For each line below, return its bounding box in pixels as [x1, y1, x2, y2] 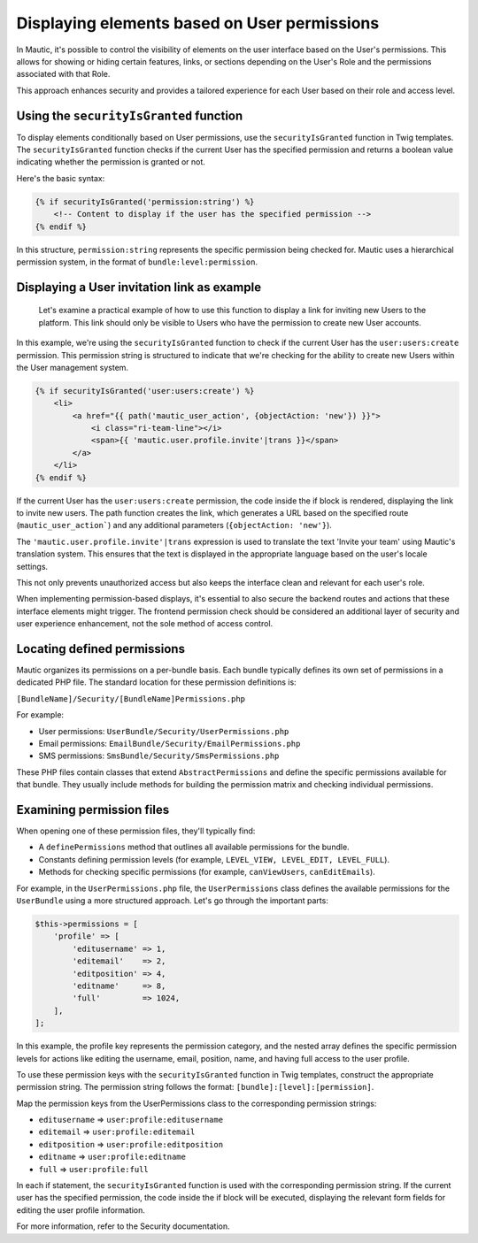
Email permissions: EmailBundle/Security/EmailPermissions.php [38, 738, 301, 748]
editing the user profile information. [16, 1204, 146, 1216]
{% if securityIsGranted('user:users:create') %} [35, 386, 255, 395]
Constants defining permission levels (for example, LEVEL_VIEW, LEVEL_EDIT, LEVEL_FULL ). [38, 854, 389, 864]
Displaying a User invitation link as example [16, 280, 261, 295]
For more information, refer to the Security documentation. [16, 1221, 230, 1231]
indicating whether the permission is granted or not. [16, 157, 205, 167]
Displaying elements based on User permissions [16, 13, 380, 33]
